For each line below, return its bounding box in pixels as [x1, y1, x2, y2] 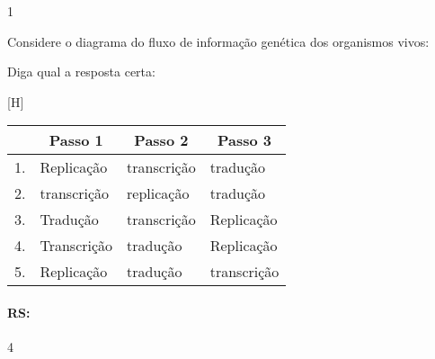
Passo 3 [217, 130, 272, 151]
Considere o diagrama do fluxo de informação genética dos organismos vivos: [7, 31, 430, 50]
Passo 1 [49, 130, 103, 151]
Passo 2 [134, 130, 189, 151]
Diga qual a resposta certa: [7, 62, 155, 81]
